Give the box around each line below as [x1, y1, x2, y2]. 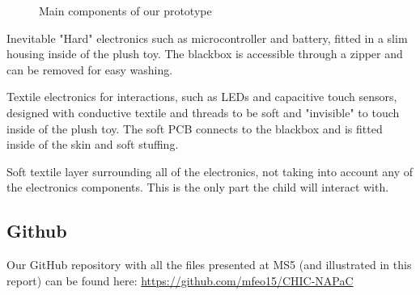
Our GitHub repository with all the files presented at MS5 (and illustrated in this [6, 256, 412, 273]
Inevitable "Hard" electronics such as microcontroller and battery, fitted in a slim [6, 29, 408, 46]
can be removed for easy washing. [6, 61, 173, 78]
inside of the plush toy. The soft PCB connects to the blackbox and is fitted [6, 120, 383, 137]
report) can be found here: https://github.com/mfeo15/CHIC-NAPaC [6, 272, 354, 289]
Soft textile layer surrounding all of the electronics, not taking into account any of [6, 162, 414, 179]
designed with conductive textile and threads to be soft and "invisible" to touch [6, 103, 400, 120]
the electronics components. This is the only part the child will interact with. [6, 179, 389, 196]
